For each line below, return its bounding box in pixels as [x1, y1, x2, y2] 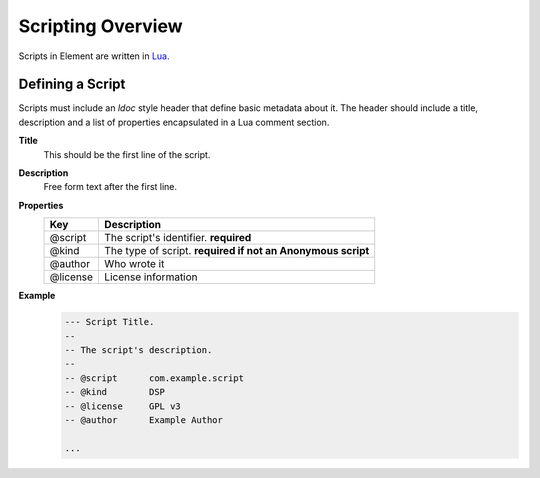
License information [104, 270, 199, 284]
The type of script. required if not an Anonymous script [104, 244, 370, 258]
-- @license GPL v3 [64, 400, 182, 412]
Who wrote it [104, 257, 165, 271]
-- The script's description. [64, 344, 213, 355]
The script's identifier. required [104, 231, 252, 245]
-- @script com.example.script [64, 372, 245, 384]
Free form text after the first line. [43, 181, 178, 193]
